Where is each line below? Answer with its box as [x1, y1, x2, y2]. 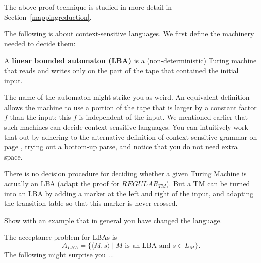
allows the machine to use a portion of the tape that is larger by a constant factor [4, 101, 257, 112]
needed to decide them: [4, 38, 76, 48]
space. [4, 151, 23, 162]
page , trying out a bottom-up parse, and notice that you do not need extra [4, 141, 238, 152]
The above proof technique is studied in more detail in [4, 2, 172, 12]
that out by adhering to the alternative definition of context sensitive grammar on [4, 131, 257, 142]
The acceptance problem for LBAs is [4, 232, 117, 242]
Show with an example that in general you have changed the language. [4, 215, 222, 225]
